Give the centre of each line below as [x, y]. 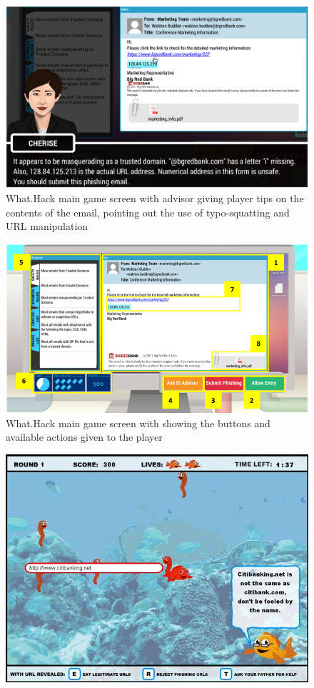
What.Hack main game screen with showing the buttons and [138, 423]
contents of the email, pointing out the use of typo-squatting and [148, 212]
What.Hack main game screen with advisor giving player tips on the [155, 198]
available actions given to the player [84, 437]
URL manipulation [47, 226]
